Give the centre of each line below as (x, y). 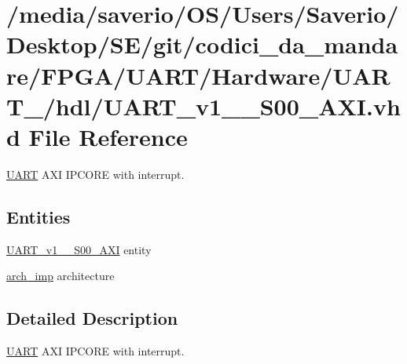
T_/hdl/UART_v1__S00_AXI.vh (203, 106)
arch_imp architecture (60, 276)
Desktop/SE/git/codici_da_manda (202, 44)
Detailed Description (92, 318)
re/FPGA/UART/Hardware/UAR (198, 75)
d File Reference (97, 136)
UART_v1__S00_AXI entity (79, 249)
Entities (38, 216)
